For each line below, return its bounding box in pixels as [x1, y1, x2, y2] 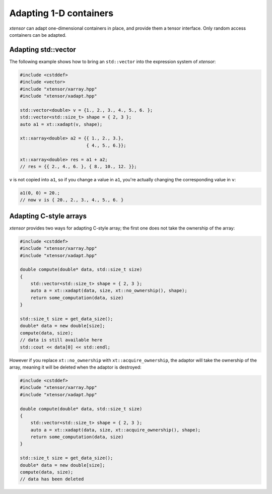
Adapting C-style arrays [9, 211, 87, 220]
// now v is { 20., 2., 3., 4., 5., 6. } [20, 197, 124, 203]
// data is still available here [20, 337, 103, 343]
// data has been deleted [20, 476, 84, 482]
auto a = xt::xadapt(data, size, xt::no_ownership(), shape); [30, 288, 187, 294]
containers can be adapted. [9, 32, 66, 38]
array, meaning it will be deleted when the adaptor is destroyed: [9, 364, 142, 370]
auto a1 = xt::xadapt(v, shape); [20, 121, 103, 127]
